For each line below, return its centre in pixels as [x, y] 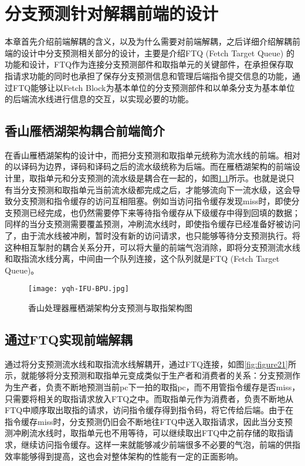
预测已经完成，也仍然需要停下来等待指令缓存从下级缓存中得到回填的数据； [156, 212]
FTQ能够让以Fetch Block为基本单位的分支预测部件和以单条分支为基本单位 [154, 87]
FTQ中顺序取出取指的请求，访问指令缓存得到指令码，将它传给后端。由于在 [149, 410]
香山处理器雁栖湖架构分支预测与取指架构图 [110, 308]
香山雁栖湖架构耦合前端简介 [85, 131]
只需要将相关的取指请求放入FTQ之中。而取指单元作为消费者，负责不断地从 [149, 398]
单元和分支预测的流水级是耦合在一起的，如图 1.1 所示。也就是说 [166, 178]
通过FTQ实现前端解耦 [69, 340]
